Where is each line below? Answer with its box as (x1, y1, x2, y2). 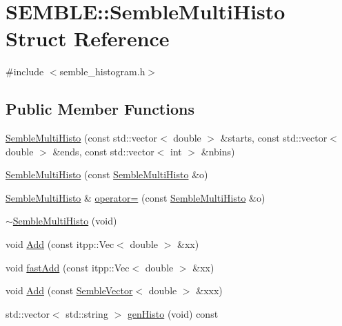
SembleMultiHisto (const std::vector (6, 131, 158, 145)
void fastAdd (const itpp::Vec (6, 260, 130, 274)
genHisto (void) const (127, 306, 219, 320)
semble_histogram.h (59, 64, 145, 79)
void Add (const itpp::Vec (6, 237, 114, 251)
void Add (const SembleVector (6, 283, 133, 298)
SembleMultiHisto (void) (12, 213, 117, 228)
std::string (66, 306, 108, 320)
